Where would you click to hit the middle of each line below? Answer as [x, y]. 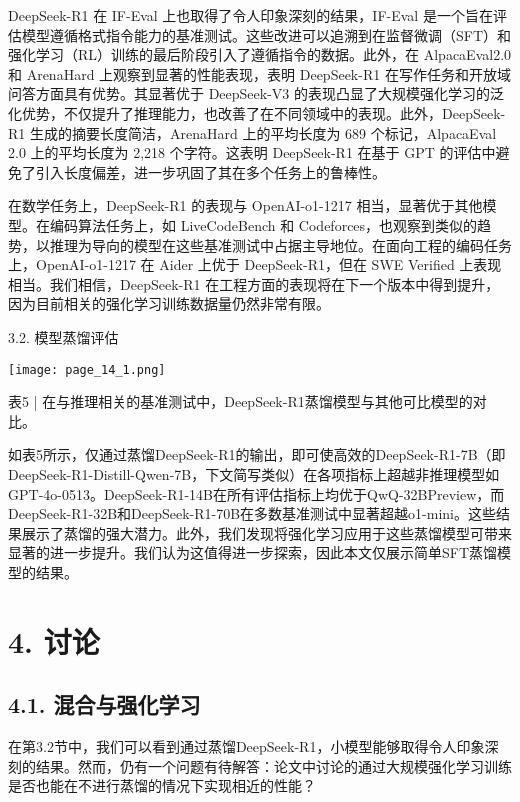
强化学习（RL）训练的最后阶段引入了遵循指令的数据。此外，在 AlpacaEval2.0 [260, 54]
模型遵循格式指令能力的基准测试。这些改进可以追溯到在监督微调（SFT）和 [266, 34]
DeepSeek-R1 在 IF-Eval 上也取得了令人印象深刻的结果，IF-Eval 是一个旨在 [250, 15]
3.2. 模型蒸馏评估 [63, 336]
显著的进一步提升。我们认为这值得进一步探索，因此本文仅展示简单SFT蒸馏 [253, 552]
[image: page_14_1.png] [87, 369]
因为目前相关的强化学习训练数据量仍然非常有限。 [169, 303]
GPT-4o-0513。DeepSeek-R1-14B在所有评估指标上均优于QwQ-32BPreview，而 [256, 493]
